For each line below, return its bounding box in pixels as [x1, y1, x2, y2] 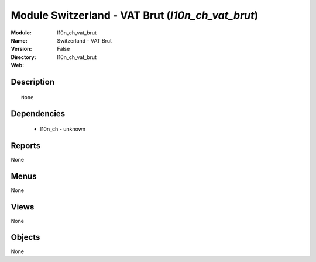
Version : [11, 46, 32, 53]
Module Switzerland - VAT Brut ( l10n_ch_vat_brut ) [11, 9, 259, 22]
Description [11, 76, 55, 87]
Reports [11, 141, 41, 151]
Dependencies [11, 109, 66, 119]
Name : [11, 37, 28, 44]
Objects [11, 232, 40, 242]
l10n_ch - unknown [40, 125, 86, 132]
